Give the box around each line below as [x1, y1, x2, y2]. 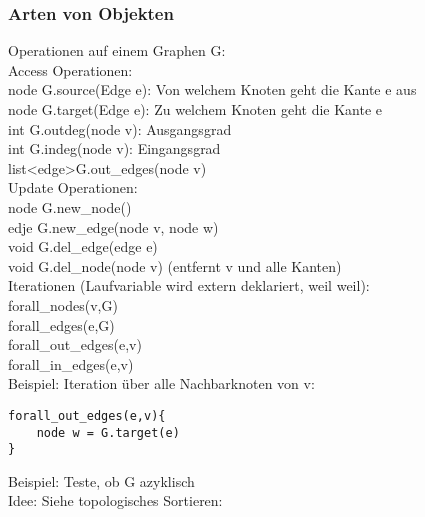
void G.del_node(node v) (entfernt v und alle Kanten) [8, 255, 342, 276]
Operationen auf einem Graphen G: [8, 40, 226, 61]
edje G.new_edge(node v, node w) [8, 216, 219, 237]
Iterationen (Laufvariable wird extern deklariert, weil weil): [8, 275, 370, 296]
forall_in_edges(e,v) [8, 353, 134, 374]
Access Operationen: [8, 59, 133, 80]
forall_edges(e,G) [8, 314, 115, 335]
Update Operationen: [8, 177, 138, 198]
